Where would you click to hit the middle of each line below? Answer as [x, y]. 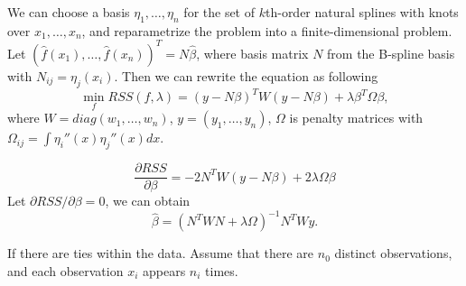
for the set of [219, 12]
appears [164, 270]
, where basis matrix [252, 53]
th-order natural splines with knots [362, 12]
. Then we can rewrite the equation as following [246, 75]
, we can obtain [148, 201]
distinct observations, [393, 253]
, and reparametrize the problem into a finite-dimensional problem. [267, 30]
